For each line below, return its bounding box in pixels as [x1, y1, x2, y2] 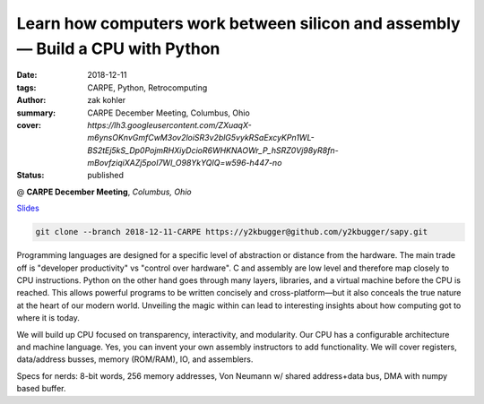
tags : [16, 82, 37, 93]
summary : [16, 107, 56, 118]
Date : [16, 70, 38, 81]
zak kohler [87, 95, 126, 106]
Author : [16, 95, 47, 106]
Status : [16, 170, 45, 181]
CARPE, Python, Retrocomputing [87, 82, 208, 93]
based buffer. [16, 383, 66, 394]
